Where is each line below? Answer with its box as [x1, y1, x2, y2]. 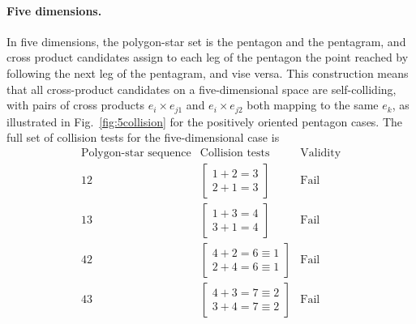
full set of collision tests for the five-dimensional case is [6, 129, 280, 146]
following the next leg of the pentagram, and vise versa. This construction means [6, 64, 409, 81]
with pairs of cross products [6, 96, 144, 113]
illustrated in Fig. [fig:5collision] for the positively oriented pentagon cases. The [6, 113, 403, 130]
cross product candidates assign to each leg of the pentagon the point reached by [6, 49, 409, 66]
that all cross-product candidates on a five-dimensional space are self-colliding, [6, 80, 397, 97]
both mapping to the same [247, 96, 379, 113]
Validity [300, 147, 341, 159]
